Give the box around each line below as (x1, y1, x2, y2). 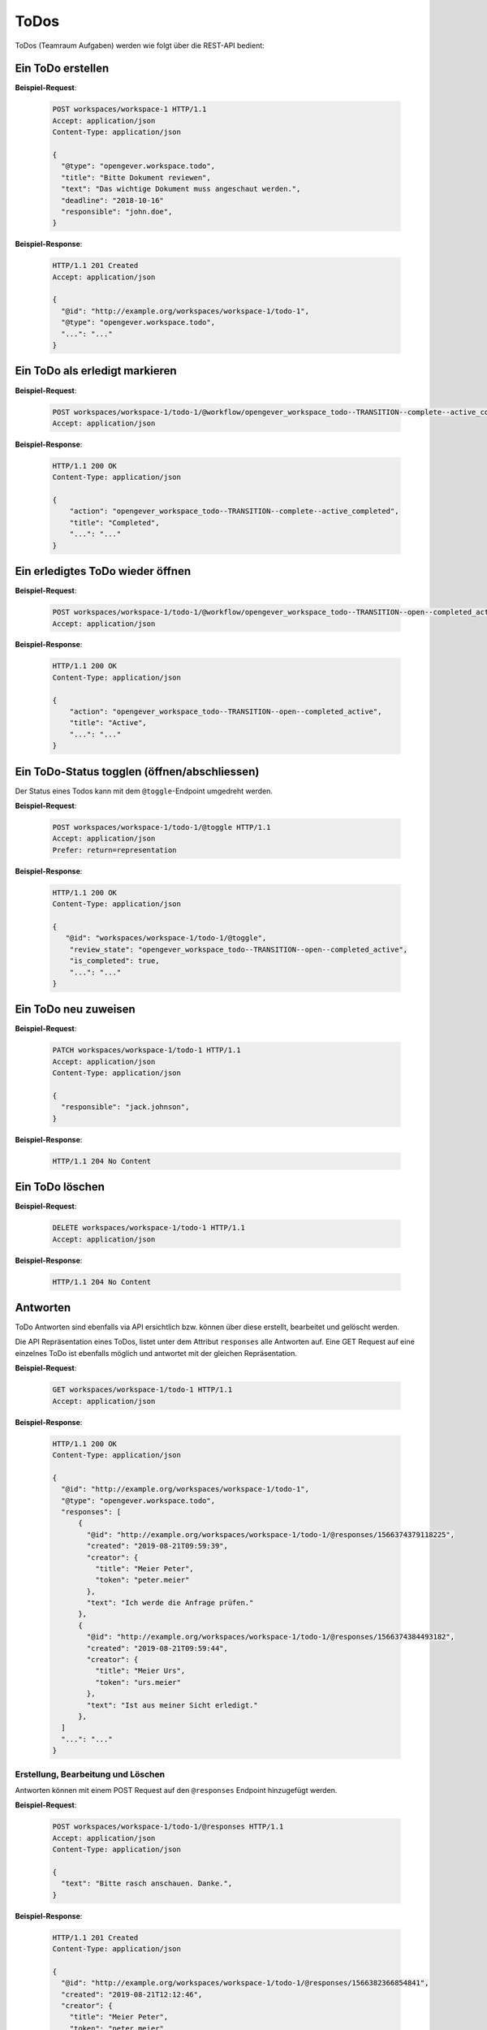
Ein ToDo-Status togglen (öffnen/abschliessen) (15, 764, 260, 779)
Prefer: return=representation (52, 845, 178, 854)
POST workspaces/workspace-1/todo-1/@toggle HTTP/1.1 (52, 823, 271, 832)
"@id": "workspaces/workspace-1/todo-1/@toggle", (65, 934, 267, 943)
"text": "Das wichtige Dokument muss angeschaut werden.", (61, 184, 301, 194)
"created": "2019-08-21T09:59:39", (86, 1541, 229, 1551)
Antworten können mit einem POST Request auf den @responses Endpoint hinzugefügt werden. (15, 1785, 338, 1795)
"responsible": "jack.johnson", (61, 1103, 190, 1112)
